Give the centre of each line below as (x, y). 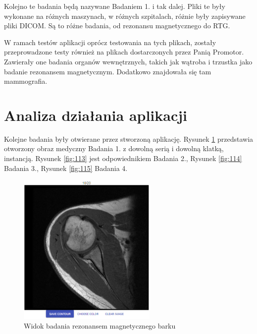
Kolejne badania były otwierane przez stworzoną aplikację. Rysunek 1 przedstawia (129, 139)
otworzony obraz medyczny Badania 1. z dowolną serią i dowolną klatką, (114, 148)
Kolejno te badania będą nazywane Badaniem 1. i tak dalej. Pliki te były (115, 6)
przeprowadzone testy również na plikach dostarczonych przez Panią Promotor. (124, 52)
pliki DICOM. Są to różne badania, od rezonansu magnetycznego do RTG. (117, 26)
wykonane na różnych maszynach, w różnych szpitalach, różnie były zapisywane (125, 16)
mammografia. (26, 81)
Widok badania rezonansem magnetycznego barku (100, 326)
